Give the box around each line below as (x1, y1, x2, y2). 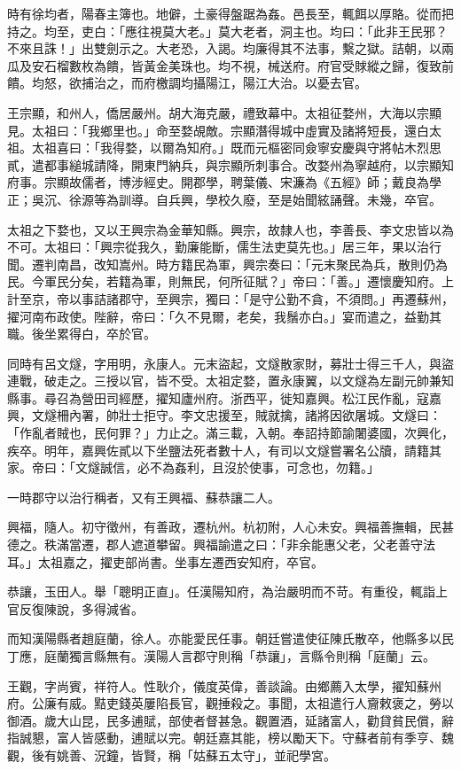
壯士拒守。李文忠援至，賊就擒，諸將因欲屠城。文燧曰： (118, 406, 441, 424)
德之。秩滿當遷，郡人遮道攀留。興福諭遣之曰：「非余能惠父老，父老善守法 (7, 535, 435, 554)
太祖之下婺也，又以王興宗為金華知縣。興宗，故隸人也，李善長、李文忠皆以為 (7, 220, 454, 238)
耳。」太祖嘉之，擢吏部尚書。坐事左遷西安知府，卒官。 (7, 552, 324, 571)
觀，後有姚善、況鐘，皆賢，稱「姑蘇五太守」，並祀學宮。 (7, 745, 336, 764)
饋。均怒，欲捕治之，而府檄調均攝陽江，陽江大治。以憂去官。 (7, 74, 367, 92)
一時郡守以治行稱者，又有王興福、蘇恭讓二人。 (7, 487, 280, 506)
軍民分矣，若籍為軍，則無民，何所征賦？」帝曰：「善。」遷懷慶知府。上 (43, 272, 454, 291)
